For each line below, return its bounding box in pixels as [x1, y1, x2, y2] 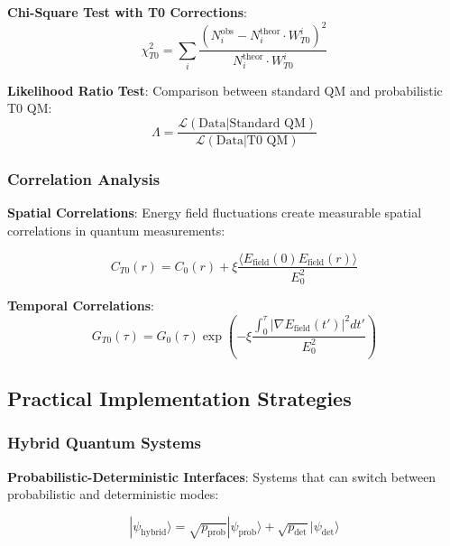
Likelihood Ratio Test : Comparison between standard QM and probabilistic [7, 80, 443, 99]
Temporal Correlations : [7, 296, 154, 315]
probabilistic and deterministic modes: [7, 485, 219, 504]
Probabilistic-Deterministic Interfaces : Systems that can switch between [7, 467, 436, 486]
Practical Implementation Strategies [7, 384, 352, 412]
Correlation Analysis [7, 168, 161, 190]
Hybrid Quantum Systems [7, 431, 202, 454]
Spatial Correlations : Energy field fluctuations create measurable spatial [7, 203, 422, 222]
